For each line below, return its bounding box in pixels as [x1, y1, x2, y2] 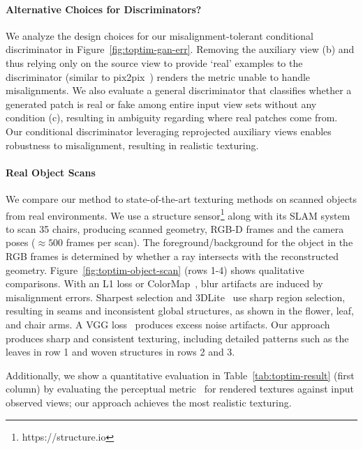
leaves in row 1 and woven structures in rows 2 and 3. [6, 344, 235, 359]
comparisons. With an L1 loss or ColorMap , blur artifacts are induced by [6, 276, 323, 291]
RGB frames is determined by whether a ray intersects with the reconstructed [6, 248, 339, 263]
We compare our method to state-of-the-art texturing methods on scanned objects [6, 191, 357, 206]
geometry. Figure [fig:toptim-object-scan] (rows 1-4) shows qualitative [6, 262, 304, 277]
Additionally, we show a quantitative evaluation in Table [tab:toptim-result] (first [6, 367, 355, 382]
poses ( [6, 235, 36, 250]
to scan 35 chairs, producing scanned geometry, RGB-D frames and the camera [6, 221, 344, 236]
